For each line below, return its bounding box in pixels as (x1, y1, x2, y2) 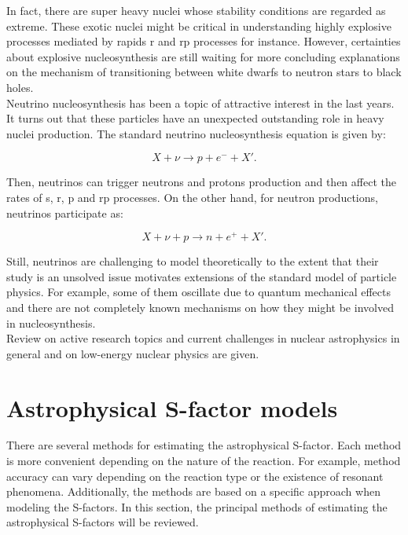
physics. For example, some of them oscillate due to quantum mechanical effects (6, 284, 391, 300)
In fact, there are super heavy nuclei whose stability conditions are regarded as (6, 2, 386, 18)
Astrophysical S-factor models (6, 391, 338, 423)
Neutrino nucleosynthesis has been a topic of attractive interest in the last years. (6, 94, 395, 111)
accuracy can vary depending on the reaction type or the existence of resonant (6, 467, 384, 484)
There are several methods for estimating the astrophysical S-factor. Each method (6, 437, 402, 453)
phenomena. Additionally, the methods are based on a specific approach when (6, 483, 380, 500)
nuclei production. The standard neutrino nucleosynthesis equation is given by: (6, 125, 386, 141)
